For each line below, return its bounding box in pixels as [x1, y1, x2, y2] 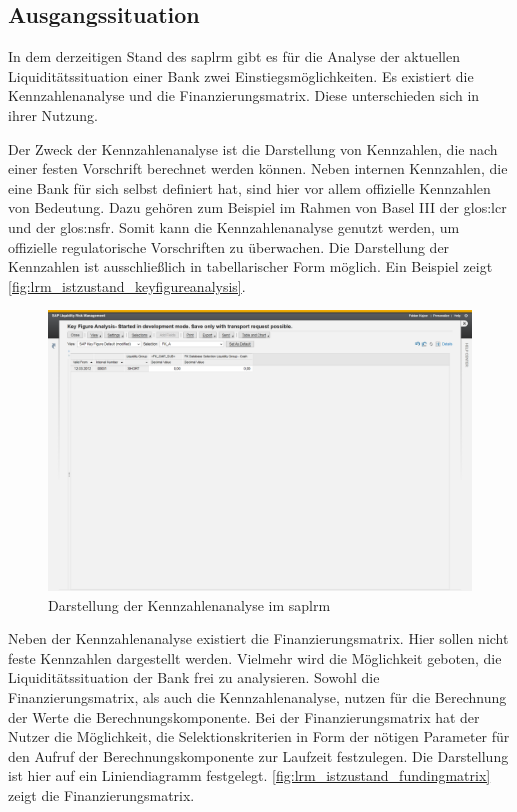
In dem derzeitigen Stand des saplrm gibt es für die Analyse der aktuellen [8, 46, 460, 67]
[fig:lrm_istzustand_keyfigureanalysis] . [8, 275, 246, 296]
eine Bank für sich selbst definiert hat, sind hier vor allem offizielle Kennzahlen [8, 177, 491, 198]
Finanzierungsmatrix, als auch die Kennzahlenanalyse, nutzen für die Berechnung [8, 687, 507, 708]
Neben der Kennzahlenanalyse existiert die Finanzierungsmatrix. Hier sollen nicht [8, 628, 509, 649]
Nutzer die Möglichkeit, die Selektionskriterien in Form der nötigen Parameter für [8, 726, 510, 747]
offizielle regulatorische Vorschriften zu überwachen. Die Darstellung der [8, 236, 450, 257]
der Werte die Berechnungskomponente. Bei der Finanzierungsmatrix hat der [8, 706, 480, 727]
